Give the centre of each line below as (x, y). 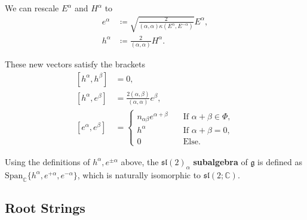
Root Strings (45, 207)
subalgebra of (220, 161)
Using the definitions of (47, 161)
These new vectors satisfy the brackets (75, 64)
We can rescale (32, 8)
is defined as (280, 161)
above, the (140, 161)
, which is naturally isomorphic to (139, 174)
